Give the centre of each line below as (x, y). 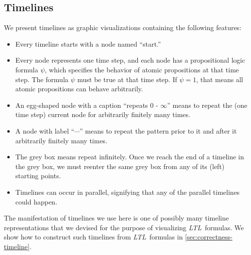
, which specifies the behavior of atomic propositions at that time (142, 69)
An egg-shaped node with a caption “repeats (82, 105)
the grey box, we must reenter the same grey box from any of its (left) (120, 166)
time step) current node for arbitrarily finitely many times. (103, 114)
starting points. (38, 176)
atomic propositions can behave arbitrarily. (79, 89)
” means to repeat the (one (207, 105)
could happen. (36, 201)
